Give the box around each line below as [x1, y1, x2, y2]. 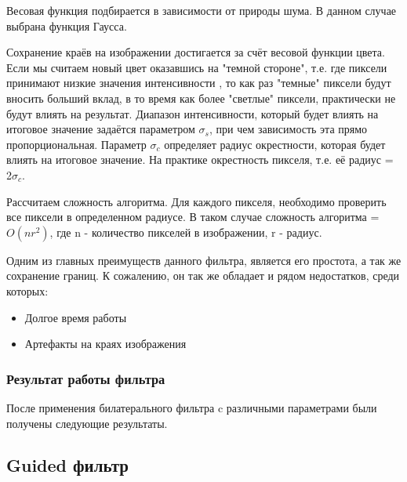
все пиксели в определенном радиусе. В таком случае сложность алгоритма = [6, 208, 380, 225]
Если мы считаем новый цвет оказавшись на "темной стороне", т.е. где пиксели [6, 59, 387, 75]
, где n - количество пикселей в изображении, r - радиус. [49, 223, 322, 240]
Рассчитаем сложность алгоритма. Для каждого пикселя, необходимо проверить [6, 193, 387, 209]
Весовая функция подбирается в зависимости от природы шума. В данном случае [6, 2, 397, 18]
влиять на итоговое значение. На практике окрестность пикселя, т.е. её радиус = [6, 151, 394, 168]
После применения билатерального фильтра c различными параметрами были [6, 399, 377, 415]
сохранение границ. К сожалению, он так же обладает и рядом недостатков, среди [6, 267, 400, 284]
